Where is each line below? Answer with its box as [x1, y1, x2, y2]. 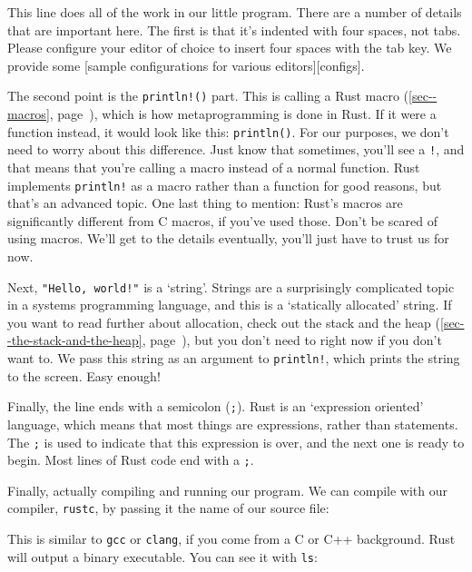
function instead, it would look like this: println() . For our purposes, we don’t [7, 122, 449, 141]
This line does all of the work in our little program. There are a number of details [7, 3, 462, 21]
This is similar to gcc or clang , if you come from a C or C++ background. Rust [7, 529, 456, 548]
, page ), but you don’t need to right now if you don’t [142, 330, 442, 350]
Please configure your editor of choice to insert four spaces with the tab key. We [7, 38, 452, 57]
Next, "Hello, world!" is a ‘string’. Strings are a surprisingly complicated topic [7, 277, 455, 296]
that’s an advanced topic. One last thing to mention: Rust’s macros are [7, 193, 403, 212]
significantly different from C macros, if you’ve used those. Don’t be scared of [7, 211, 438, 230]
